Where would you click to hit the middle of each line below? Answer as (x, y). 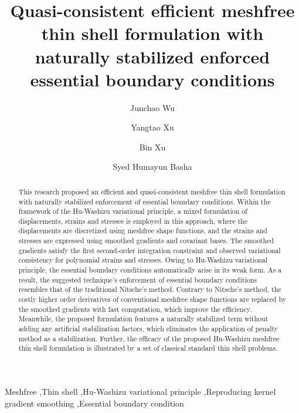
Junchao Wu (152, 107)
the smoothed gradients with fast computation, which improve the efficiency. (135, 309)
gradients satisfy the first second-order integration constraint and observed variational (149, 250)
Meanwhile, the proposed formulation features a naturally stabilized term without (143, 319)
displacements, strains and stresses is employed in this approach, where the (133, 221)
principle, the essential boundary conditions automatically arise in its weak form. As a (150, 270)
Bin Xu (152, 147)
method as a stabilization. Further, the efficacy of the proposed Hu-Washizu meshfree (149, 338)
